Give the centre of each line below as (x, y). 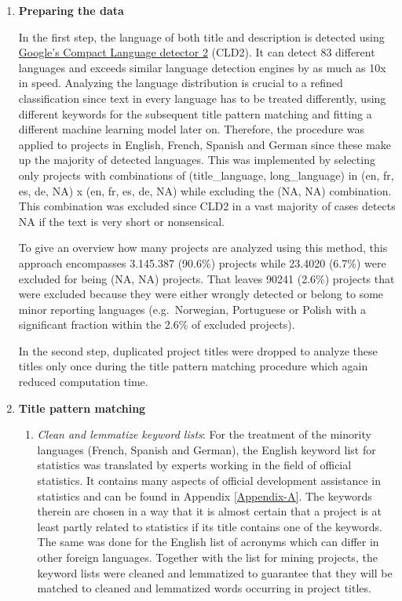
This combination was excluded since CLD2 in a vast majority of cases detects (207, 206)
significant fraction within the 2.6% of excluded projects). (157, 324)
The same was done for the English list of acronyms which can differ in (208, 542)
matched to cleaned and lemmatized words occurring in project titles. (204, 588)
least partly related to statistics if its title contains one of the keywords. (210, 526)
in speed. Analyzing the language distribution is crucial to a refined (181, 83)
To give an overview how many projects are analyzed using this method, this (203, 248)
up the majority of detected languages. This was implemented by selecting (197, 160)
